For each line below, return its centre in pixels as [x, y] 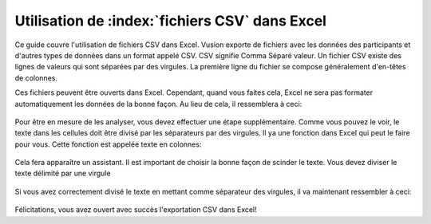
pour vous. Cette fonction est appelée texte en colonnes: [108, 144]
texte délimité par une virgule [63, 173]
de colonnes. [36, 78]
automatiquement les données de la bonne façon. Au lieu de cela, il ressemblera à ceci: [158, 104]
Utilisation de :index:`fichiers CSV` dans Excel [171, 21]
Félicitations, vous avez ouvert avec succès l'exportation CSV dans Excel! [136, 210]
